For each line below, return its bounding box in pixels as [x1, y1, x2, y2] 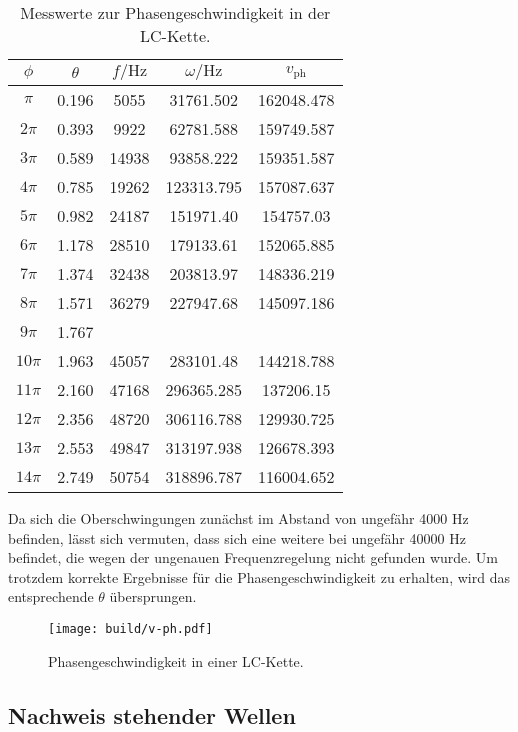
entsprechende [8, 586, 94, 607]
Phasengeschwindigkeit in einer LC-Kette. [48, 650, 304, 671]
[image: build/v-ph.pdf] [48, 621, 213, 636]
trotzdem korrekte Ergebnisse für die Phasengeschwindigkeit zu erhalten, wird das [8, 566, 510, 587]
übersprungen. [109, 586, 197, 607]
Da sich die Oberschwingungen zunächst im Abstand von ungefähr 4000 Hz [8, 508, 469, 528]
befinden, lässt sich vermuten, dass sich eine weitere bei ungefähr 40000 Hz [8, 527, 466, 548]
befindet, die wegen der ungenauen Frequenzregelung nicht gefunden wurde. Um [8, 547, 498, 568]
